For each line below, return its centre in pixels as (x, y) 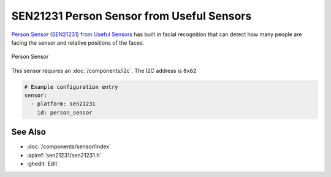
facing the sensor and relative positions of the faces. (78, 42)
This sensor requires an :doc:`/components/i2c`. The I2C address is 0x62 (104, 70)
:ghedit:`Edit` (43, 164)
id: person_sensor (65, 112)
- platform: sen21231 (63, 104)
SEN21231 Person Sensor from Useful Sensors (131, 16)
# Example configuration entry (71, 87)
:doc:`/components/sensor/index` (69, 146)
